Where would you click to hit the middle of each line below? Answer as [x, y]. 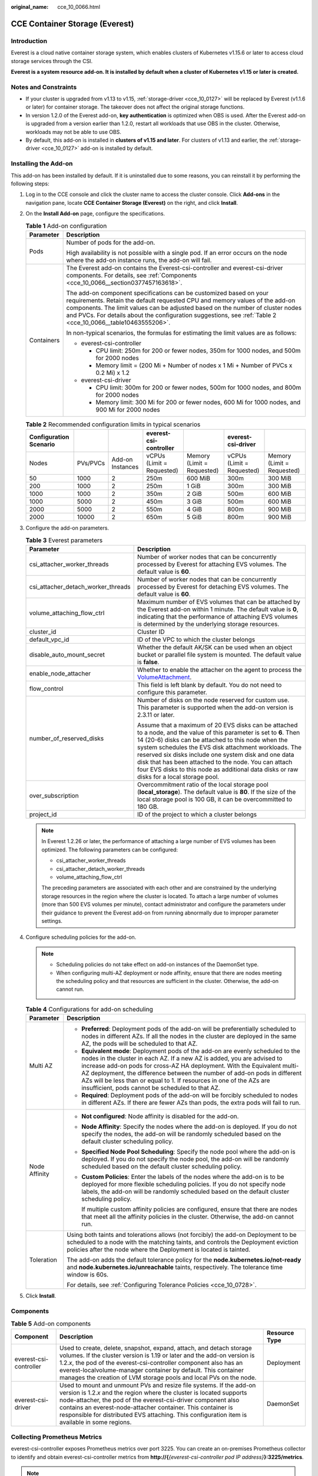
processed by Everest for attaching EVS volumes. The [212, 564]
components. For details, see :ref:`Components [132, 275]
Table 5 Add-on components [51, 1324]
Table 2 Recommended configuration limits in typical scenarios [113, 424]
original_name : [30, 7]
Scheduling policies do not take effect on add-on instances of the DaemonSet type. [158, 965]
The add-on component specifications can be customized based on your [168, 293]
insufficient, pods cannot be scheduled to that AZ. [151, 1088]
